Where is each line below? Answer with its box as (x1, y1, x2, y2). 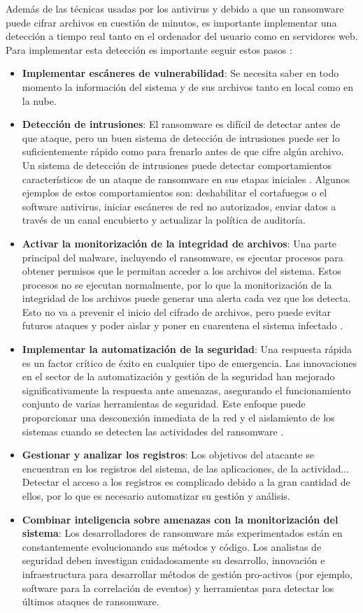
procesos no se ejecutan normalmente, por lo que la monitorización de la (22, 277, 332, 291)
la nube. (22, 93, 57, 108)
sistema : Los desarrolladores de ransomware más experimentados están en (22, 526, 343, 540)
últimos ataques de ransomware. (22, 594, 159, 609)
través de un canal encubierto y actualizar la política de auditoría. (22, 212, 306, 227)
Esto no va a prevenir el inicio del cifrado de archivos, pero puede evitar (22, 304, 331, 319)
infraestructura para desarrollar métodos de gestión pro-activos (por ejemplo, (22, 566, 353, 581)
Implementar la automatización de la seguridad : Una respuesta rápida (22, 342, 353, 356)
